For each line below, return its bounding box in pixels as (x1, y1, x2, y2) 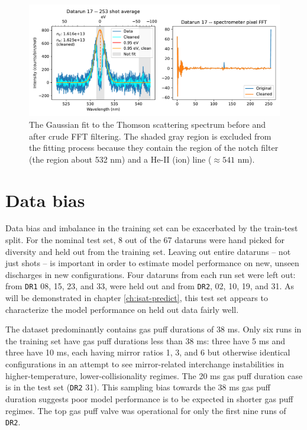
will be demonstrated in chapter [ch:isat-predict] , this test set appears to (5, 292, 268, 304)
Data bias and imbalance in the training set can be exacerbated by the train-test (5, 222, 298, 234)
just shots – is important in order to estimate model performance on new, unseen (5, 257, 299, 269)
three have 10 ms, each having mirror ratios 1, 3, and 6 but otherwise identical (5, 346, 290, 358)
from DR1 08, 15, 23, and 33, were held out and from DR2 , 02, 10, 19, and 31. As (5, 280, 295, 292)
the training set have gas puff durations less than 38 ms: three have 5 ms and (5, 334, 286, 347)
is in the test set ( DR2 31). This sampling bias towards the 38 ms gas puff (5, 381, 270, 393)
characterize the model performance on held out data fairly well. (5, 303, 239, 315)
